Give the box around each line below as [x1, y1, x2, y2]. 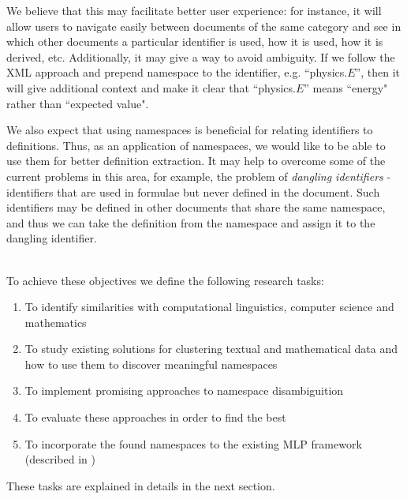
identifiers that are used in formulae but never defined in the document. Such [6, 183, 380, 200]
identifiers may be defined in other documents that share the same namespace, [6, 199, 386, 216]
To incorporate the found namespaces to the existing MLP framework [24, 435, 362, 452]
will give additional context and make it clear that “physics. [6, 79, 296, 96]
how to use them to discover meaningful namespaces [24, 355, 278, 372]
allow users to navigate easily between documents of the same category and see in [6, 17, 401, 34]
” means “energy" [304, 79, 388, 96]
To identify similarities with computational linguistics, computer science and [24, 298, 394, 315]
